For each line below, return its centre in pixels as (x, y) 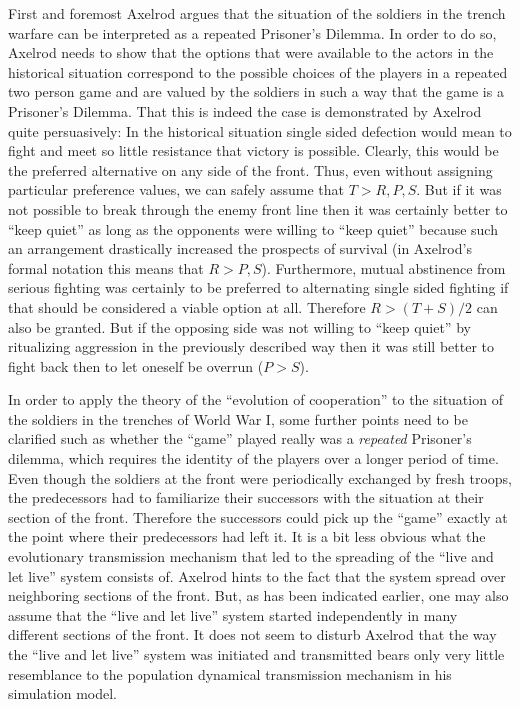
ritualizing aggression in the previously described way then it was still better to (251, 346)
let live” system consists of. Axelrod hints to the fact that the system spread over (257, 575)
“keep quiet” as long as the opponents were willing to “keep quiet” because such (253, 228)
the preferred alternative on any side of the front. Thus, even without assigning (250, 169)
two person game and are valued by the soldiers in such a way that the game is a (256, 91)
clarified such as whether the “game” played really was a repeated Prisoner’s (240, 438)
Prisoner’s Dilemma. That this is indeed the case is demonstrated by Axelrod (245, 110)
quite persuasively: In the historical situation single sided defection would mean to (260, 130)
